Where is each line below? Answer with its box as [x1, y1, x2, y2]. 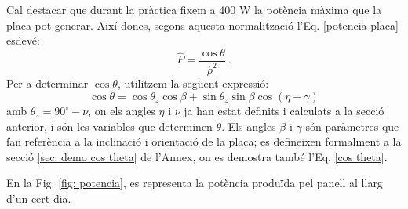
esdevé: [6, 32, 40, 49]
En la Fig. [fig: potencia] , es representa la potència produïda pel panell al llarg [6, 175, 383, 191]
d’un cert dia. [6, 189, 71, 206]
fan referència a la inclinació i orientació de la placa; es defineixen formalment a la [6, 133, 402, 150]
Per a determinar [6, 75, 89, 92]
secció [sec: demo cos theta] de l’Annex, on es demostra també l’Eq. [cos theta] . [6, 148, 388, 164]
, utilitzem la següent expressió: [117, 75, 269, 92]
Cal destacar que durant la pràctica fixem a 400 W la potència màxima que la [6, 2, 382, 17]
